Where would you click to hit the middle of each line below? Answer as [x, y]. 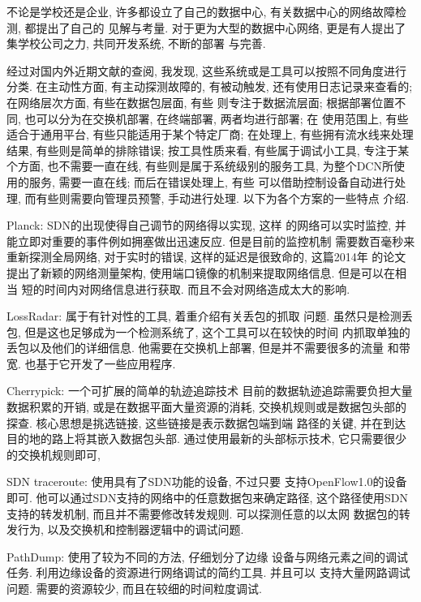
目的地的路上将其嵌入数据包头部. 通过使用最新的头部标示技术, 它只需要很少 [207, 439]
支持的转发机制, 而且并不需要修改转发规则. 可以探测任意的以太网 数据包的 [203, 513]
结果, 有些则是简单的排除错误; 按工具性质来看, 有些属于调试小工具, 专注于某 [208, 150]
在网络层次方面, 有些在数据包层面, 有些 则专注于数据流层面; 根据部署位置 [201, 102]
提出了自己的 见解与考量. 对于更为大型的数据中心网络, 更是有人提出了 [221, 27]
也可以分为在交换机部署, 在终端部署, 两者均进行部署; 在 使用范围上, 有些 [217, 118]
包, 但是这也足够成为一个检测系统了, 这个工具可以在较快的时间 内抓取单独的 [208, 331]
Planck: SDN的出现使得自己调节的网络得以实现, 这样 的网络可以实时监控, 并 [206, 225]
